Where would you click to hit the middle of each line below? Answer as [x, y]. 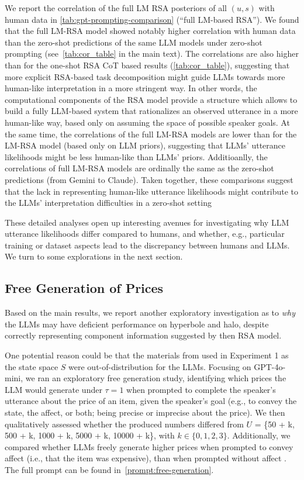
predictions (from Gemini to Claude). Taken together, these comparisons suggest [149, 179]
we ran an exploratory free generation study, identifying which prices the [156, 378]
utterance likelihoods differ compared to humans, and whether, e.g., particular [145, 234]
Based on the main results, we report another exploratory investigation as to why [150, 312]
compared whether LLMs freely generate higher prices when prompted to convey [149, 446]
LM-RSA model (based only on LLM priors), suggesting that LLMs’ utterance [145, 145]
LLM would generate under [53, 389]
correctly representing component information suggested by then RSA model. [143, 335]
